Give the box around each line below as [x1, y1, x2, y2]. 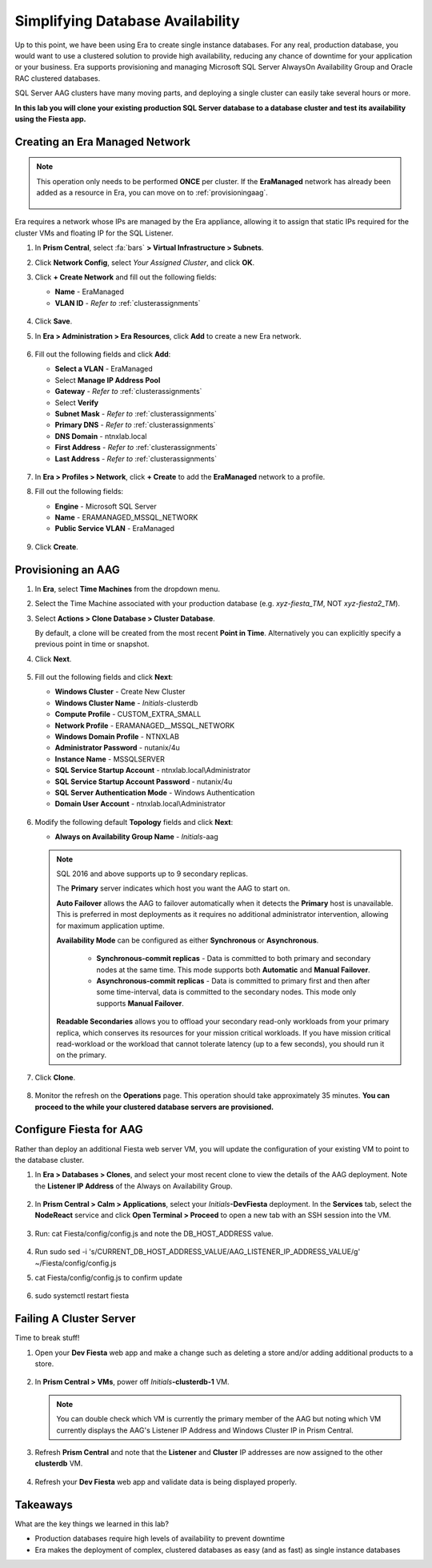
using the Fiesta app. [14, 114, 87, 123]
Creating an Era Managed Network [14, 135, 191, 148]
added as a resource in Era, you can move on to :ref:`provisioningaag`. [36, 188, 268, 198]
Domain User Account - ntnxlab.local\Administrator [54, 799, 226, 809]
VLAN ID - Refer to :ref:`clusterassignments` [54, 298, 201, 308]
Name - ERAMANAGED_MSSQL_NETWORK [54, 513, 198, 522]
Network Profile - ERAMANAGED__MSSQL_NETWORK [54, 721, 235, 730]
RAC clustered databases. [14, 73, 101, 83]
